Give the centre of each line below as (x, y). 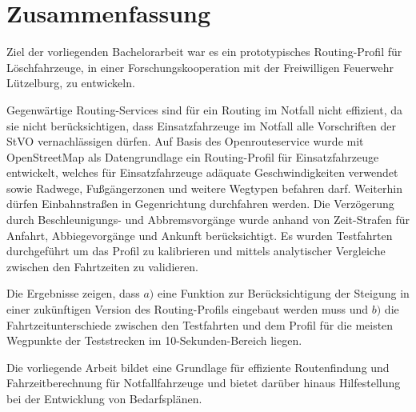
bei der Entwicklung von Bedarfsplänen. (104, 398)
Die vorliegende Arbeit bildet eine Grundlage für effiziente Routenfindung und (198, 367)
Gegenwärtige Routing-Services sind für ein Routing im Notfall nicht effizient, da (205, 109)
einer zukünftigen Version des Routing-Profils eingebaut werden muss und (188, 309)
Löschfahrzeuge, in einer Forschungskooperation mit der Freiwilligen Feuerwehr (200, 67)
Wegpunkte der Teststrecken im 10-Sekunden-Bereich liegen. (154, 340)
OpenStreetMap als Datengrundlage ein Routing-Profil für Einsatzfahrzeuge (193, 156)
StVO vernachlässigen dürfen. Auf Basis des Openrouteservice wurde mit (185, 141)
